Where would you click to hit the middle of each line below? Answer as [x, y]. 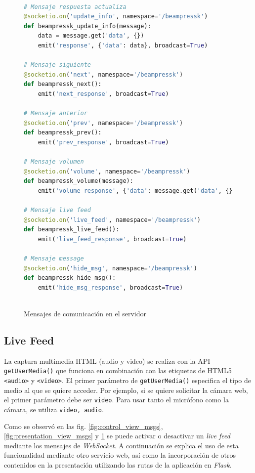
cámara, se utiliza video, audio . [54, 409]
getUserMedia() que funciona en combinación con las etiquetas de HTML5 [118, 370]
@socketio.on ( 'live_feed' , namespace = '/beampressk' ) [112, 220]
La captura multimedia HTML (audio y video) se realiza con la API [107, 361]
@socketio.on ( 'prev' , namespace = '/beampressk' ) [104, 123]
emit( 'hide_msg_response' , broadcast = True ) [110, 287]
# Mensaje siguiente [58, 65]
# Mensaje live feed [58, 210]
